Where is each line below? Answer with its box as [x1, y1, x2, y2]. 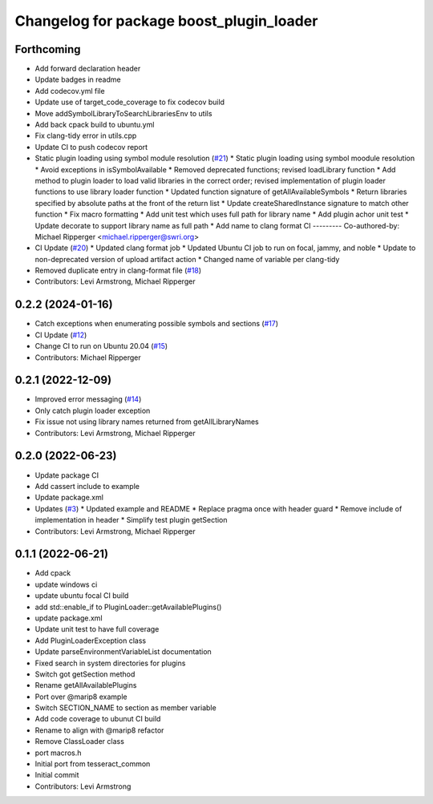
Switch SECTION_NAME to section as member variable [34, 703, 216, 713]
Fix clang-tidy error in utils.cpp [34, 131, 137, 140]
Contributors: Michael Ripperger [34, 353, 142, 362]
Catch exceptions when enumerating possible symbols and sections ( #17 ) [34, 319, 279, 329]
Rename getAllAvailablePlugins [34, 681, 137, 690]
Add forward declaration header [34, 64, 141, 74]
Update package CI [34, 470, 99, 480]
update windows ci [34, 580, 98, 589]
